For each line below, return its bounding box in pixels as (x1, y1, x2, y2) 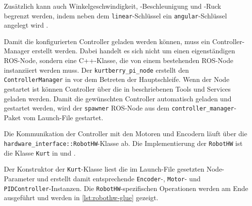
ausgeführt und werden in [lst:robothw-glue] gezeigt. (4, 192, 158, 203)
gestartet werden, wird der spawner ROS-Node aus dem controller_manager (4, 103, 235, 113)
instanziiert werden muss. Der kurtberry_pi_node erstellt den (4, 64, 189, 75)
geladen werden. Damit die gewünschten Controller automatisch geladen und (4, 93, 232, 103)
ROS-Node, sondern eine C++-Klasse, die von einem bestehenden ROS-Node (4, 55, 234, 65)
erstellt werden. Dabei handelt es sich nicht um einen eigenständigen (31, 46, 235, 56)
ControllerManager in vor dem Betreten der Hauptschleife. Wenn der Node (4, 74, 230, 84)
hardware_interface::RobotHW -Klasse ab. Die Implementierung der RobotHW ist (4, 138, 243, 148)
